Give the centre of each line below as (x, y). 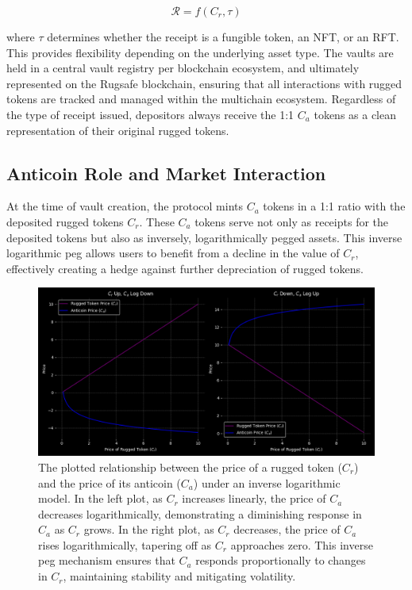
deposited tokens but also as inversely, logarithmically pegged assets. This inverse (204, 237)
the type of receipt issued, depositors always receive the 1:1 (150, 114)
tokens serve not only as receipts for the (292, 221)
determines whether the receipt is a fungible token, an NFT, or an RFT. (223, 37)
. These (157, 221)
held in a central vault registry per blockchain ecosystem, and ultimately (183, 68)
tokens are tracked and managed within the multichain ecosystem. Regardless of (201, 99)
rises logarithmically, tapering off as (125, 544)
